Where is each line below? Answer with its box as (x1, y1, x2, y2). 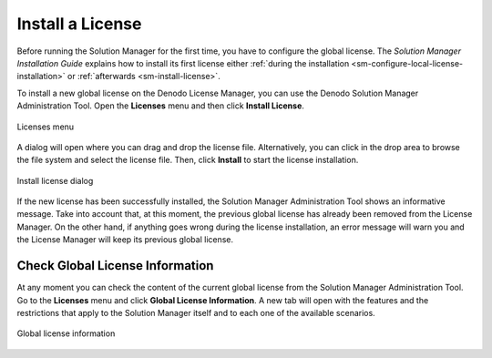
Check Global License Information (16, 258, 214, 273)
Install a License (16, 14, 142, 34)
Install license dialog (16, 175, 94, 186)
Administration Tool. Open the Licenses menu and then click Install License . (16, 100, 305, 111)
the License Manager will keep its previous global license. (16, 234, 234, 245)
